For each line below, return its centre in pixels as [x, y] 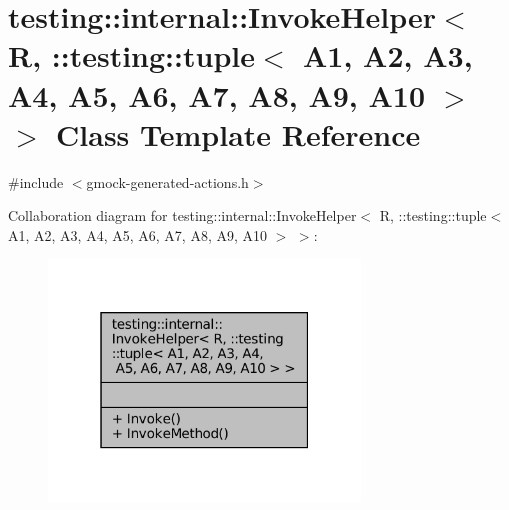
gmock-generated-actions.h [167, 181]
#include [36, 181]
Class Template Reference [238, 133]
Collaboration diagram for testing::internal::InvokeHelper [182, 215]
